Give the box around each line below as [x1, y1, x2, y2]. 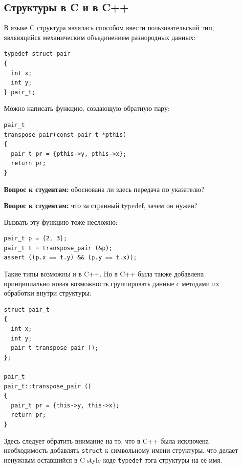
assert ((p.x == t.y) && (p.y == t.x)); [4, 254, 137, 261]
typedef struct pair [4, 50, 71, 58]
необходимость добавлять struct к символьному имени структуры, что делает [4, 445, 238, 455]
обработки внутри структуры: [4, 288, 92, 298]
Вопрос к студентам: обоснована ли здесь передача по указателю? [4, 184, 205, 194]
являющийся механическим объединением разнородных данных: [4, 32, 196, 42]
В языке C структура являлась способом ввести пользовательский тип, [4, 22, 214, 33]
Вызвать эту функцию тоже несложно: [4, 216, 118, 227]
